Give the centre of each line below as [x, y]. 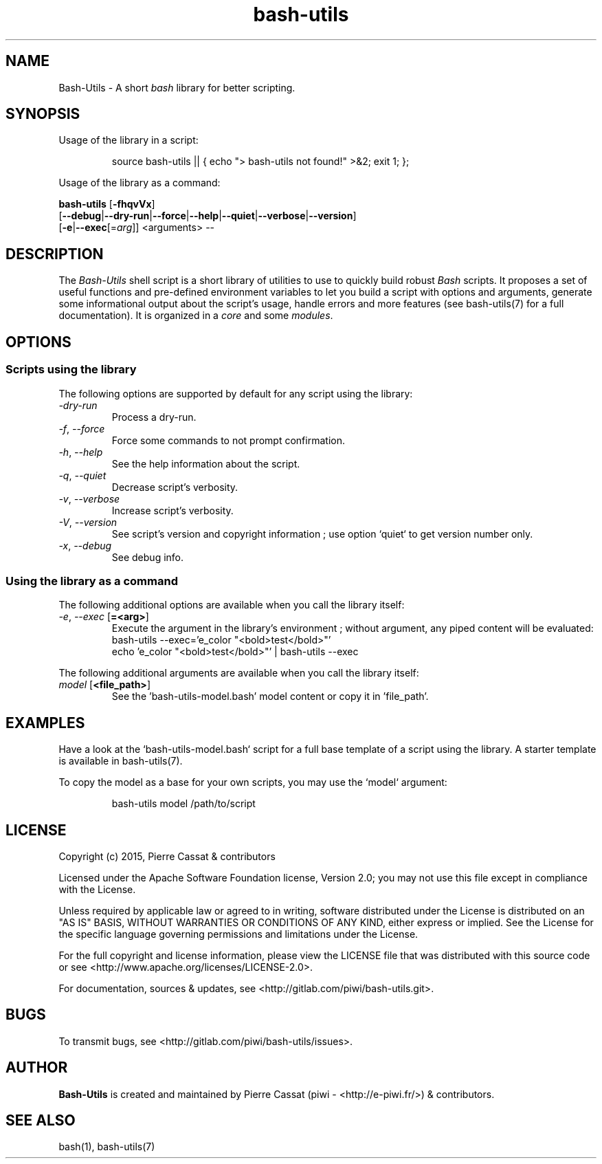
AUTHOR [37, 1068]
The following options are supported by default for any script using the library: [236, 393]
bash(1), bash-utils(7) [107, 1147]
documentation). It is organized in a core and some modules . [196, 316]
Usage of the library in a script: [129, 140]
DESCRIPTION [55, 254]
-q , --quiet [82, 475]
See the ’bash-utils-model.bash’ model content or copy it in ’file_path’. [270, 696]
